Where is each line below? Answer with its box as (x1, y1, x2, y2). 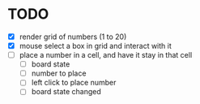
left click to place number (31, 78, 117, 88)
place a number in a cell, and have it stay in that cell (19, 50, 193, 60)
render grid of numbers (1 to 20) (19, 32, 127, 41)
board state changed (31, 87, 102, 97)
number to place (31, 68, 87, 78)
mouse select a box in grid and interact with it (19, 41, 172, 50)
